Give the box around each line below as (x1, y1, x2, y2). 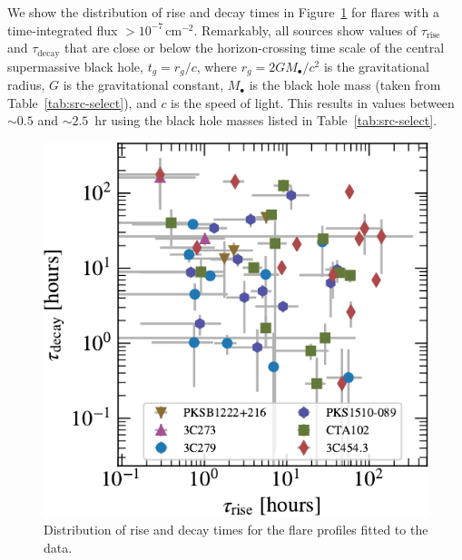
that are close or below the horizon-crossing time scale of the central (64, 38, 445, 57)
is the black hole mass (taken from (249, 75, 441, 94)
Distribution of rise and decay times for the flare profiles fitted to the (44, 520, 428, 539)
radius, (7, 75, 45, 94)
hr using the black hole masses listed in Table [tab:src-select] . (94, 111, 437, 130)
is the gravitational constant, (63, 75, 224, 94)
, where (196, 56, 238, 75)
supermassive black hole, (7, 56, 143, 75)
